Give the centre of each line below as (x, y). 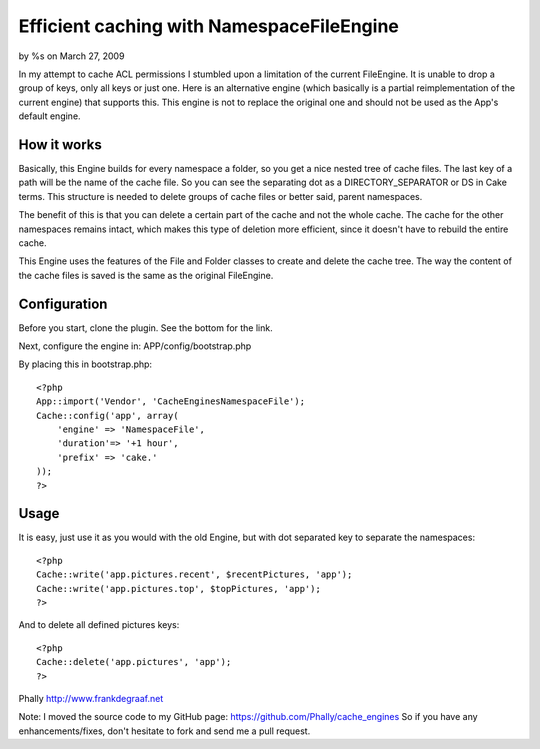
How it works (60, 144)
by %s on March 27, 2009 (71, 56)
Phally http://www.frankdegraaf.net (91, 698)
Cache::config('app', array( (107, 415)
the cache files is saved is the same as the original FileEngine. (146, 275)
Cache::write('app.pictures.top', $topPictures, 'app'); (179, 588)
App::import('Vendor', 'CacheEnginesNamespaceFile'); (170, 401)
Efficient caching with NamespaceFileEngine (209, 26)
